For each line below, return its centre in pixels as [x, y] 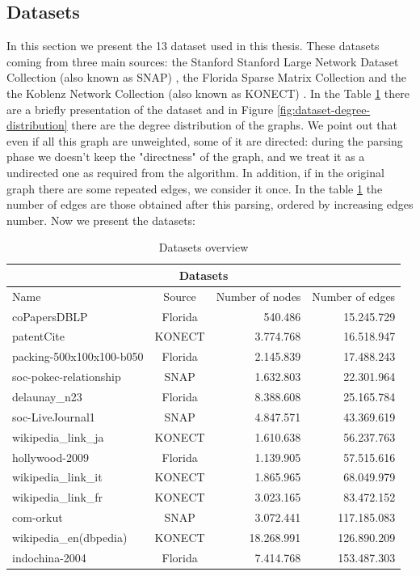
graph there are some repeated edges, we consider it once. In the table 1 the [195, 188]
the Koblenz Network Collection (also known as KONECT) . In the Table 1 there [208, 93]
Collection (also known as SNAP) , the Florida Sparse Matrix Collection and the [207, 77]
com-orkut [38, 517]
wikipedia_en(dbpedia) [70, 537]
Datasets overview [204, 247]
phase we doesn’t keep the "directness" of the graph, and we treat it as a [186, 157]
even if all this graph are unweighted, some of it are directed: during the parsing [205, 140]
